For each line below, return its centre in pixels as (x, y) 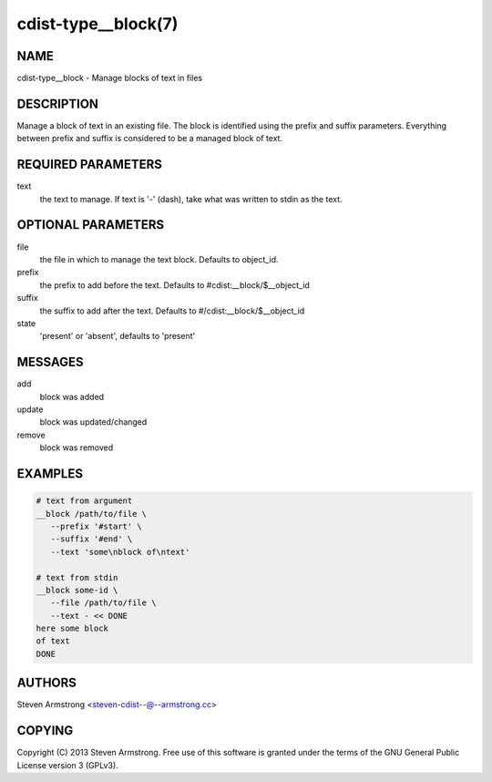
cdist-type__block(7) (97, 24)
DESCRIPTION (58, 103)
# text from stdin (77, 577)
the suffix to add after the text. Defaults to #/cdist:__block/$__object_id (172, 311)
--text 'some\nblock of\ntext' (120, 552)
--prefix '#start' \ (97, 526)
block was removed (77, 448)
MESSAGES (50, 362)
